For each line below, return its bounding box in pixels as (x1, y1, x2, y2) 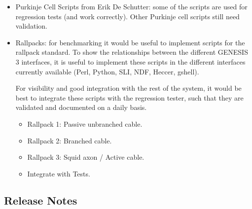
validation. (15, 21, 47, 31)
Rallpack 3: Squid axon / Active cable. (27, 152, 144, 162)
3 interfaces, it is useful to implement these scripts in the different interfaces (15, 56, 246, 67)
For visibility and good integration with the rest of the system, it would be (15, 83, 242, 93)
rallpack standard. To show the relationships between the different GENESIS (15, 47, 248, 57)
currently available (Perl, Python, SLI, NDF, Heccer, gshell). (15, 66, 199, 76)
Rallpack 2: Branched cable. (27, 135, 112, 145)
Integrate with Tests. (27, 168, 90, 178)
